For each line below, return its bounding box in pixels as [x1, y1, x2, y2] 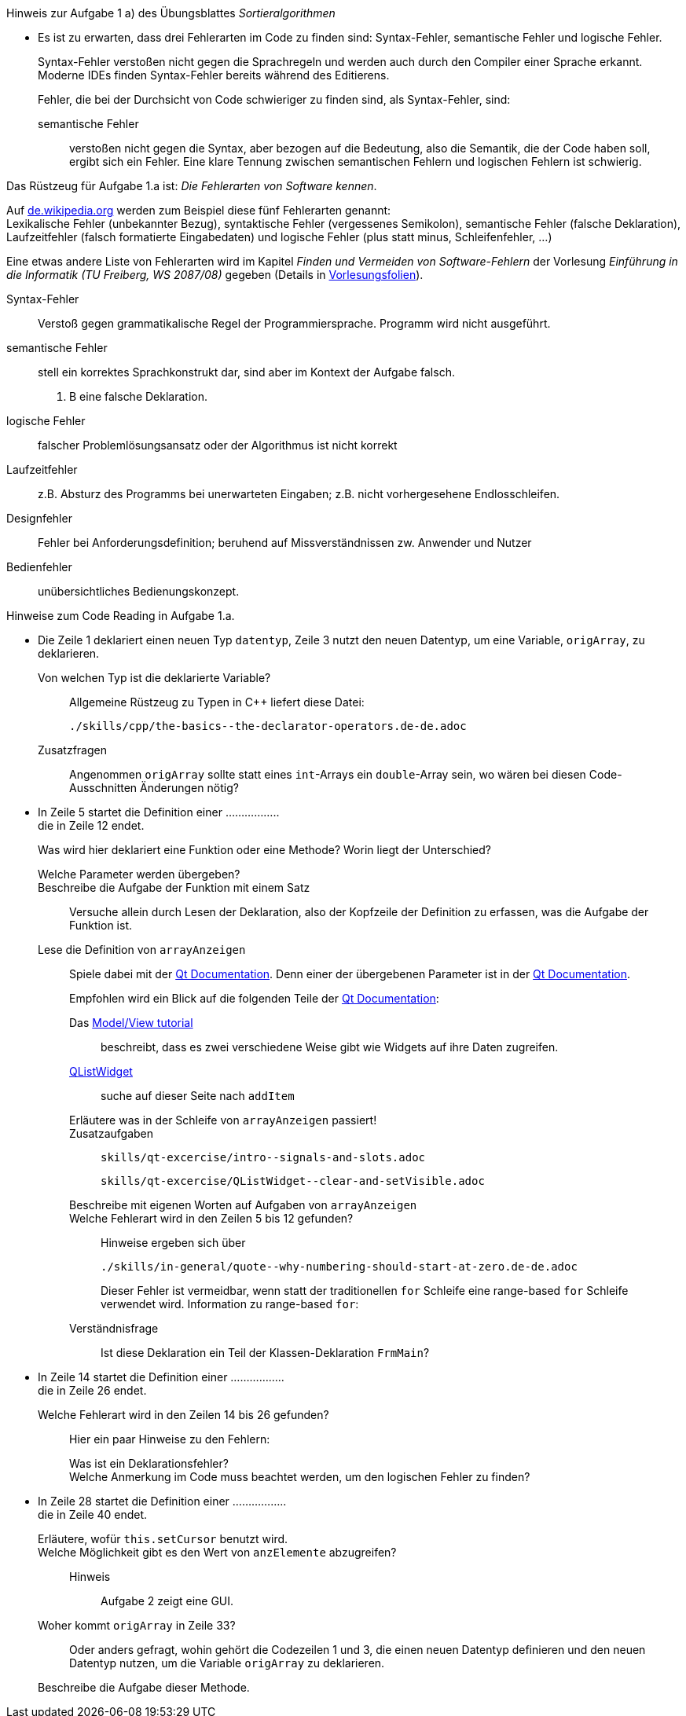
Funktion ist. [69, 918, 132, 932]
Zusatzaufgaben [69, 1127, 154, 1140]
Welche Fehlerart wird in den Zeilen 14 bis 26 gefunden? [38, 1408, 329, 1421]
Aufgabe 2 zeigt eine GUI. [101, 1594, 234, 1608]
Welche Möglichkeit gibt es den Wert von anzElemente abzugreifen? [38, 1545, 397, 1559]
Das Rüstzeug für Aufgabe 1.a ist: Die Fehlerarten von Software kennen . [6, 179, 377, 192]
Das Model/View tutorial [69, 1016, 193, 1029]
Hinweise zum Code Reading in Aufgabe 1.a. [6, 609, 235, 622]
